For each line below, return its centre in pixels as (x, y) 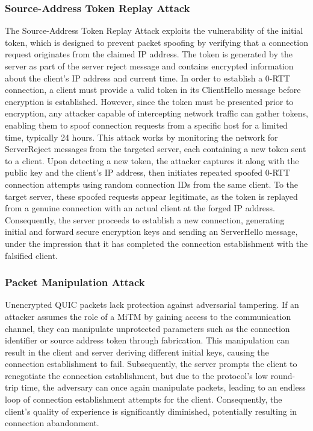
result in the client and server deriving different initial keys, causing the (137, 352)
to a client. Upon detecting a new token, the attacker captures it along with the (152, 160)
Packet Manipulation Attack (75, 282)
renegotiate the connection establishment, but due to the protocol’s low (137, 375)
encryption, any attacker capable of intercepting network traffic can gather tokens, (156, 113)
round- (283, 375)
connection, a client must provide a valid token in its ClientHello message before (153, 90)
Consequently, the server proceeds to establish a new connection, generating (145, 219)
